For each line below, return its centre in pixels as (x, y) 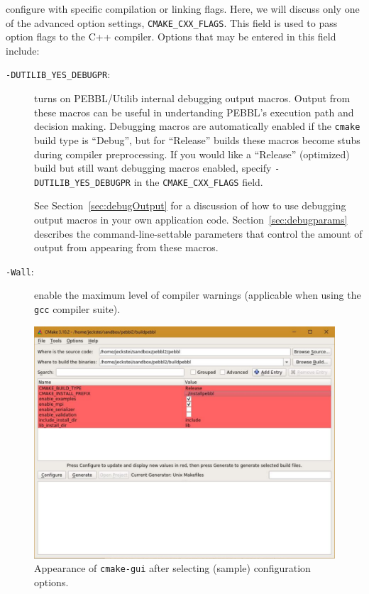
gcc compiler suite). (77, 309)
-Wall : (20, 271)
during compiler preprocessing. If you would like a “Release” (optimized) (192, 154)
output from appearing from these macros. (126, 247)
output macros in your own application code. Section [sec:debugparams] (191, 220)
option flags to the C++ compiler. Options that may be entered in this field (171, 37)
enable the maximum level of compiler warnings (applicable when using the (198, 295)
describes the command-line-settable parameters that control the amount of (198, 233)
